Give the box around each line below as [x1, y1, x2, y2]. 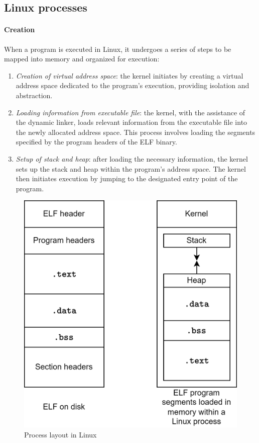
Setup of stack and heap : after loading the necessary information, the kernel [16, 153, 248, 164]
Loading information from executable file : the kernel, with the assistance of [16, 107, 245, 117]
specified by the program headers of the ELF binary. [16, 136, 177, 147]
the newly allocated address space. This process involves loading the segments [16, 126, 255, 137]
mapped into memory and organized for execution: [4, 53, 160, 64]
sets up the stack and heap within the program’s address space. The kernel [16, 163, 246, 174]
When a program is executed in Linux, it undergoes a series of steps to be [4, 43, 231, 54]
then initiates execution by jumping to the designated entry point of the [16, 173, 238, 184]
